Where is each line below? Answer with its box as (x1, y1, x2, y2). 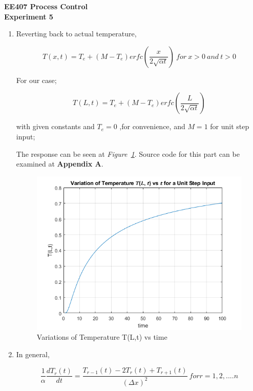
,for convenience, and (119, 121, 185, 132)
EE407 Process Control (4, 1, 88, 11)
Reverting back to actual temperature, (16, 28, 137, 39)
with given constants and (16, 121, 95, 132)
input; (16, 131, 35, 141)
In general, (16, 349, 50, 360)
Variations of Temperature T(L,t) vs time (36, 332, 167, 342)
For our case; (16, 74, 57, 85)
